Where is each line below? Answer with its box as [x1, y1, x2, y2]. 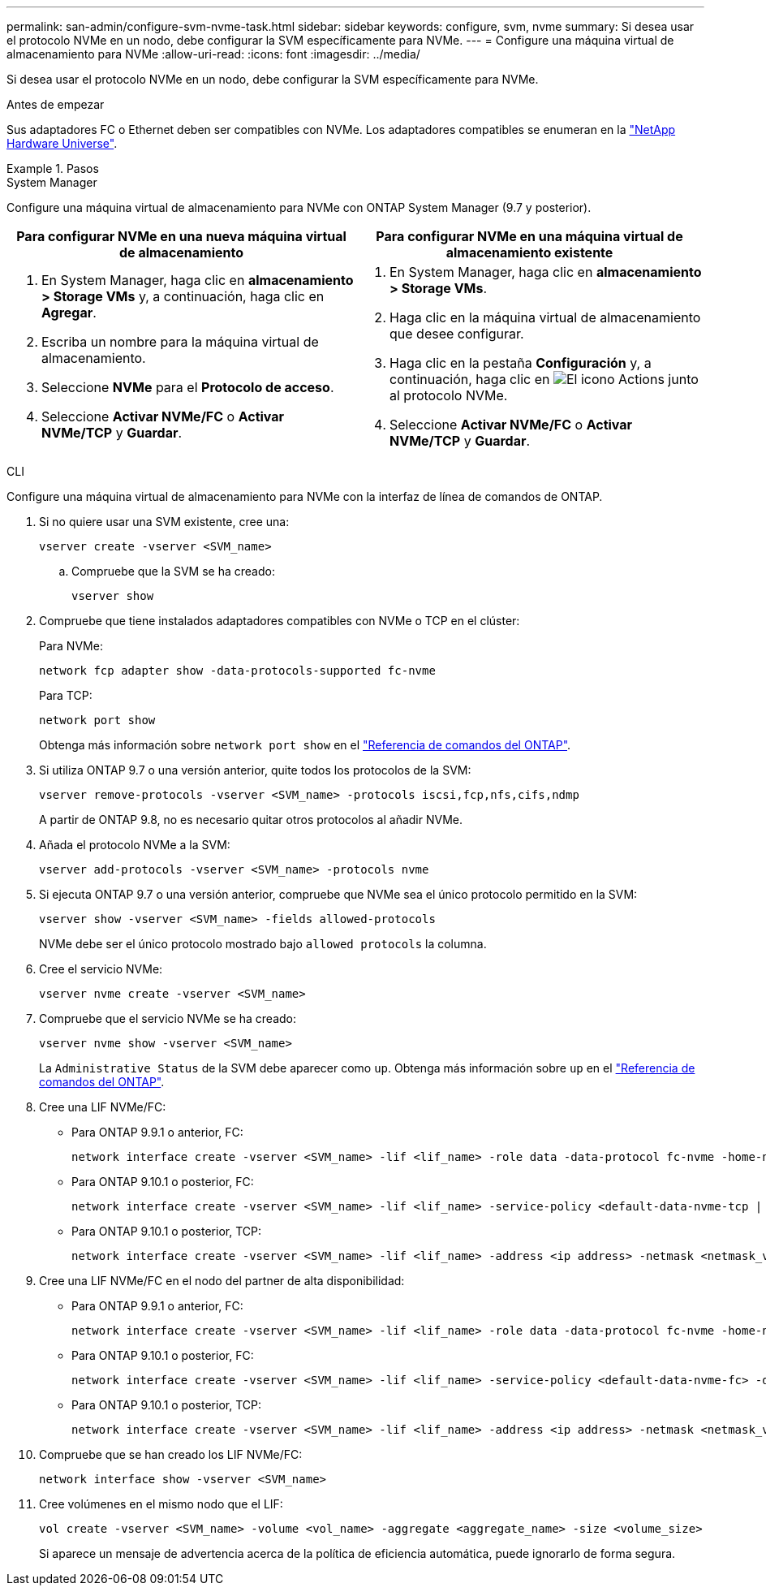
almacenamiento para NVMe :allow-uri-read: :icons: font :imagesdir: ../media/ [6, 47, 420, 61]
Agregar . [41, 304, 97, 321]
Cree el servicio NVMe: [39, 962, 163, 976]
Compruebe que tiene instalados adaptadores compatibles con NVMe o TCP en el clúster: [39, 614, 520, 628]
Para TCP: [39, 688, 93, 702]
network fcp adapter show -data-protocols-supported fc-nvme [39, 664, 436, 677]
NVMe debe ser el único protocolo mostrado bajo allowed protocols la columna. [39, 937, 487, 951]
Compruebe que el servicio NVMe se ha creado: [39, 1012, 297, 1025]
